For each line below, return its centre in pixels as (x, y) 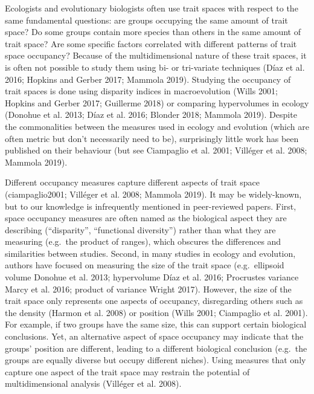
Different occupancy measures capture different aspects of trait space (132, 182)
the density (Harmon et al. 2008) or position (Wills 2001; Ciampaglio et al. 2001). (156, 312)
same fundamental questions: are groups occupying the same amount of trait (146, 20)
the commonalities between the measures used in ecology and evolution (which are (157, 126)
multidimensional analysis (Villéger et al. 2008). (93, 383)
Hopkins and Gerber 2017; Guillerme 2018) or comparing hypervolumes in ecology (157, 102)
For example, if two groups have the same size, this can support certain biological (156, 324)
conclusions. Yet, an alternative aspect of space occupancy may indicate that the (154, 336)
